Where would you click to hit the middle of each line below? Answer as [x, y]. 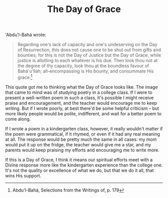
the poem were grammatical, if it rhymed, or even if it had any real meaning [82, 134]
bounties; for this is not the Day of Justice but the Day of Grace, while [89, 55]
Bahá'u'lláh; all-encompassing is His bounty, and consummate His [85, 71]
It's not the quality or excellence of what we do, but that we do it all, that [79, 170]
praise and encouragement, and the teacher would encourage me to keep [81, 103]
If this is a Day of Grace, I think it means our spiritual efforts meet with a [79, 159]
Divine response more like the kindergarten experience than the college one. [84, 165]
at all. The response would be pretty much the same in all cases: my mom [81, 139]
